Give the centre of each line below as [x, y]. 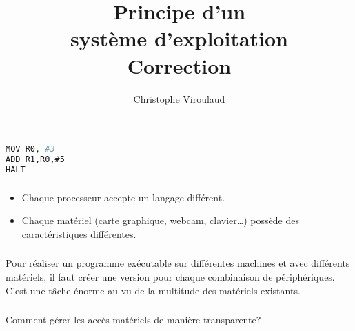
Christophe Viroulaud [179, 98]
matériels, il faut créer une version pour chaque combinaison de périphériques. [170, 276]
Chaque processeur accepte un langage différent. [123, 197]
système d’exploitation [179, 38]
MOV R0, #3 [30, 149]
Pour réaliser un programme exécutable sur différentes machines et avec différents [178, 263]
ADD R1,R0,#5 [35, 159]
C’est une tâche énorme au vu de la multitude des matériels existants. [153, 290]
